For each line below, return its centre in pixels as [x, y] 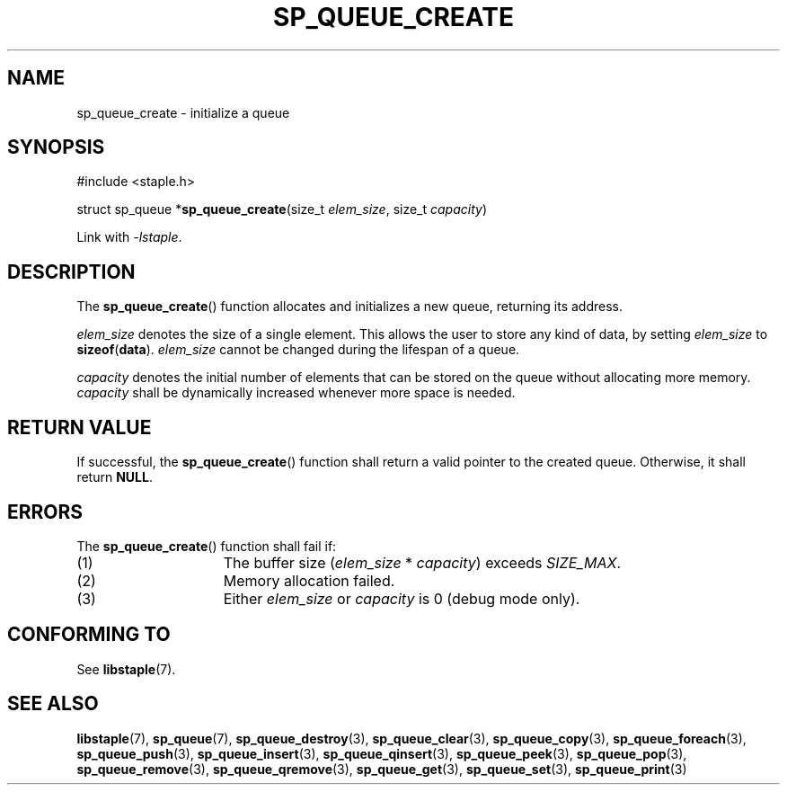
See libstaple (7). [126, 669]
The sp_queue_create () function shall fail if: [207, 546]
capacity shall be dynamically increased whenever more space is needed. [296, 393]
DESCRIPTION [71, 271]
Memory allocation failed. [309, 580]
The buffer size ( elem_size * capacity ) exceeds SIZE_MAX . [422, 562]
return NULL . [115, 477]
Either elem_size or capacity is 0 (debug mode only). [402, 598]
